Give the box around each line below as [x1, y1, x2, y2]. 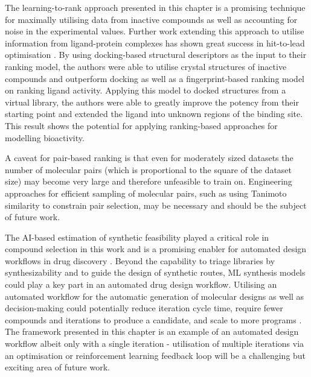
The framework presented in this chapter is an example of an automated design [5, 325, 299, 338]
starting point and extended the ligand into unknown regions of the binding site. [5, 107, 303, 120]
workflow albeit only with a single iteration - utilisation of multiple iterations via [5, 337, 304, 350]
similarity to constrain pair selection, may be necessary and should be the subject [5, 198, 307, 211]
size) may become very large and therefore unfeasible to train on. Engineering [5, 175, 292, 188]
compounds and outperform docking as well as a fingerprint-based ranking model [5, 72, 304, 84]
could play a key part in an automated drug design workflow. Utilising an [5, 278, 277, 291]
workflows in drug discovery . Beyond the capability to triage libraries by [5, 254, 275, 267]
